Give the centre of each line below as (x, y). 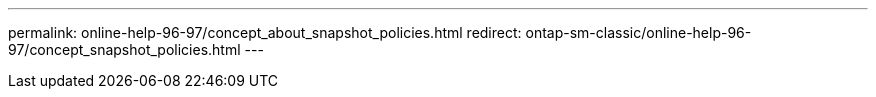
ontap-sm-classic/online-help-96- (638, 32)
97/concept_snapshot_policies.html (124, 49)
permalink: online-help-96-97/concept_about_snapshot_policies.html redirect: (265, 32)
